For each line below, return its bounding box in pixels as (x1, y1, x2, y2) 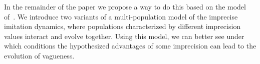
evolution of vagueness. (4, 50, 75, 60)
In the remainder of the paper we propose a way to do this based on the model (4, 1, 246, 11)
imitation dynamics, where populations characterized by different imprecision (4, 21, 241, 31)
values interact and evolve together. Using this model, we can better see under (4, 30, 244, 41)
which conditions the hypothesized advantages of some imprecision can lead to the (4, 40, 256, 51)
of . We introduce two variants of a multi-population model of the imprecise (4, 11, 238, 21)
